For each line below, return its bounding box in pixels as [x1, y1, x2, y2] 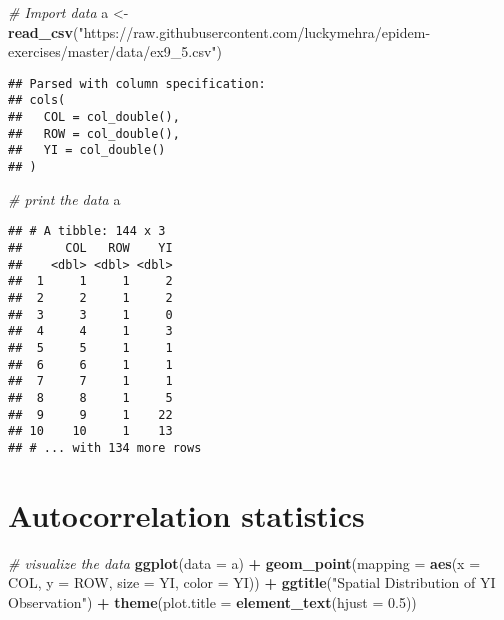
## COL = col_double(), [8, 110, 180, 125]
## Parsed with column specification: [8, 76, 266, 91]
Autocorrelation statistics [8, 494, 365, 535]
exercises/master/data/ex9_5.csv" [8, 41, 217, 62]
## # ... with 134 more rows [8, 440, 202, 455]
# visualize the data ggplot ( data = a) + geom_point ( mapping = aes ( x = [8, 552, 481, 573]
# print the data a [8, 188, 121, 209]
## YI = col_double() [8, 143, 166, 158]
